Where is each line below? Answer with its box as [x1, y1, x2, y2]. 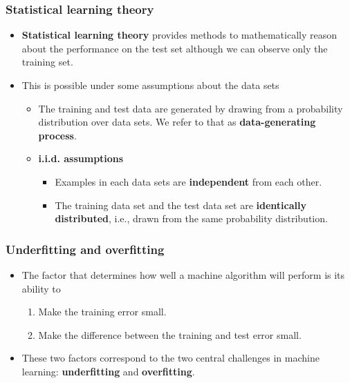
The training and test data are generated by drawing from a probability [38, 101, 343, 115]
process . [38, 128, 77, 142]
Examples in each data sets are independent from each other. [55, 174, 322, 188]
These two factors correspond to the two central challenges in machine [21, 351, 320, 365]
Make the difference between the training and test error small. [38, 327, 302, 342]
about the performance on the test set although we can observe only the [21, 41, 328, 55]
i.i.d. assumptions [38, 151, 124, 166]
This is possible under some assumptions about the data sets [21, 78, 279, 92]
